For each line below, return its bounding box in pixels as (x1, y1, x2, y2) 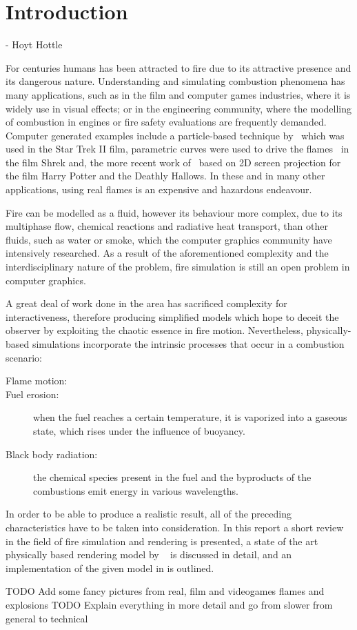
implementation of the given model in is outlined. (6, 560, 214, 575)
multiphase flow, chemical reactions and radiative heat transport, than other (6, 219, 328, 233)
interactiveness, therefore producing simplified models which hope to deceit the (6, 309, 339, 324)
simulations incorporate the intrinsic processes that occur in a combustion (32, 337, 345, 351)
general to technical (6, 611, 88, 625)
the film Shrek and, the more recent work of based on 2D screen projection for (6, 155, 341, 169)
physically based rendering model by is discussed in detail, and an (6, 547, 292, 562)
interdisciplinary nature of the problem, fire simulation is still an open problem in (6, 259, 350, 274)
